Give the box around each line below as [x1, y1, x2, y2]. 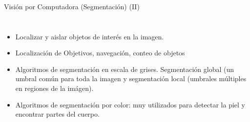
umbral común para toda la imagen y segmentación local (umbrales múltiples [15, 73, 247, 84]
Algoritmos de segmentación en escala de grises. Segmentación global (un [15, 64, 234, 74]
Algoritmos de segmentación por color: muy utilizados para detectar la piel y [15, 99, 245, 109]
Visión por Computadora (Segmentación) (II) [4, 1, 140, 11]
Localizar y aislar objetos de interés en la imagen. [15, 31, 164, 41]
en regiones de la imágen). [15, 83, 94, 93]
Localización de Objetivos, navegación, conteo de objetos [15, 48, 185, 58]
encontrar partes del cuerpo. [15, 109, 100, 119]
